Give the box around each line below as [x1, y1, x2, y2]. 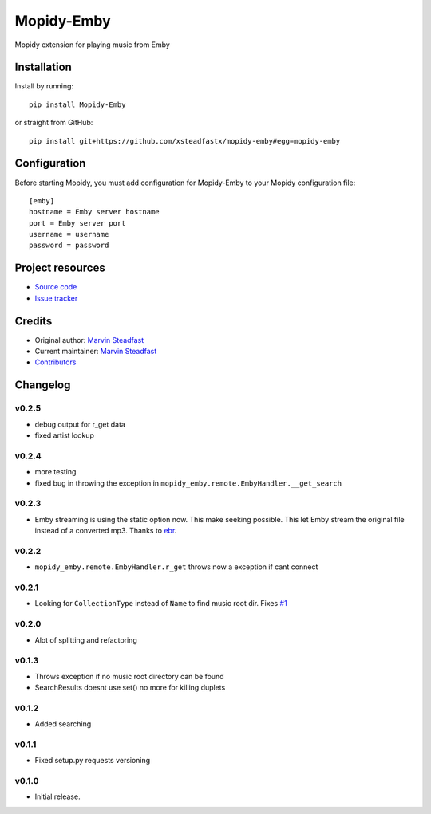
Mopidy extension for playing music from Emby [14, 40, 171, 49]
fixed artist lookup [34, 431, 95, 440]
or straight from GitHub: [14, 118, 93, 128]
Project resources [14, 262, 105, 275]
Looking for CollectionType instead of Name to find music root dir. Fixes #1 [34, 599, 287, 608]
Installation [14, 61, 72, 74]
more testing [34, 467, 77, 477]
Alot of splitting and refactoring [34, 635, 137, 645]
